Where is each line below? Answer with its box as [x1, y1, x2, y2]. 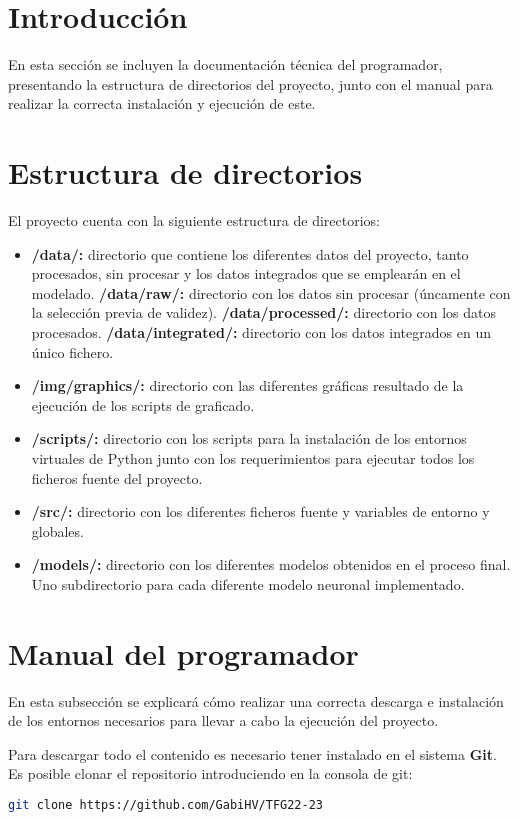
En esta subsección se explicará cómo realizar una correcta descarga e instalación [8, 690, 504, 711]
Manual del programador [8, 632, 359, 673]
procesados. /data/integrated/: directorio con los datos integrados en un [31, 322, 491, 342]
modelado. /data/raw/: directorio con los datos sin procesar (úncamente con [31, 282, 511, 303]
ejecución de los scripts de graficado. [31, 394, 255, 415]
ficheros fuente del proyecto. [31, 467, 203, 488]
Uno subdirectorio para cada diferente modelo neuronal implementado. [31, 573, 465, 594]
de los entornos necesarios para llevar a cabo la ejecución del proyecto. [8, 710, 439, 731]
